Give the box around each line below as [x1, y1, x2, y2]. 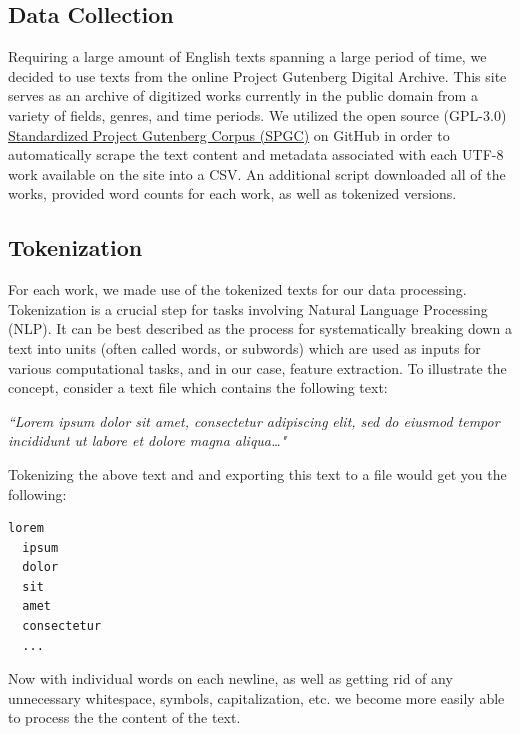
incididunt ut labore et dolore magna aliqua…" [8, 430, 287, 451]
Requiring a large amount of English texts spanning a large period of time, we [8, 46, 487, 67]
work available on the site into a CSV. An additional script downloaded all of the [8, 163, 506, 184]
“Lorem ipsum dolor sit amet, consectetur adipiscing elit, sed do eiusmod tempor [8, 410, 500, 431]
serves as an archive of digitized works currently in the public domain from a [8, 85, 478, 106]
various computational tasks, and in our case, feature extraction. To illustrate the [8, 357, 507, 378]
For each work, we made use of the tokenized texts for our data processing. [8, 279, 467, 300]
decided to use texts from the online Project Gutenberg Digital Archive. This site [8, 65, 507, 86]
